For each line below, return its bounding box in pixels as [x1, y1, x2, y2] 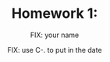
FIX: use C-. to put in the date [7, 45, 102, 54]
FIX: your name [30, 30, 80, 40]
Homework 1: [11, 5, 98, 22]
